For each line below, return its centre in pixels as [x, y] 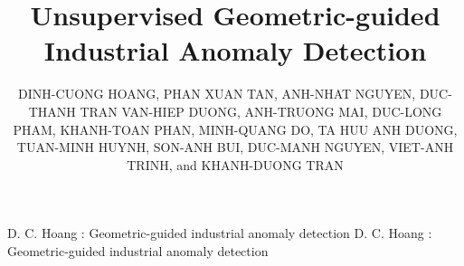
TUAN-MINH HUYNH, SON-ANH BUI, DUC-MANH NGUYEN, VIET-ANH [235, 147]
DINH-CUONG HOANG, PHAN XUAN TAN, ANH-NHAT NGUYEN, [217, 94]
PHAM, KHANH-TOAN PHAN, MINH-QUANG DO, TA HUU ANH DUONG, [235, 129]
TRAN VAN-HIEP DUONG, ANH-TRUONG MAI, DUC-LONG [261, 111]
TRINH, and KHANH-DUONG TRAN [235, 164]
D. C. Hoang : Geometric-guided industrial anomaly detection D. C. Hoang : [220, 233]
